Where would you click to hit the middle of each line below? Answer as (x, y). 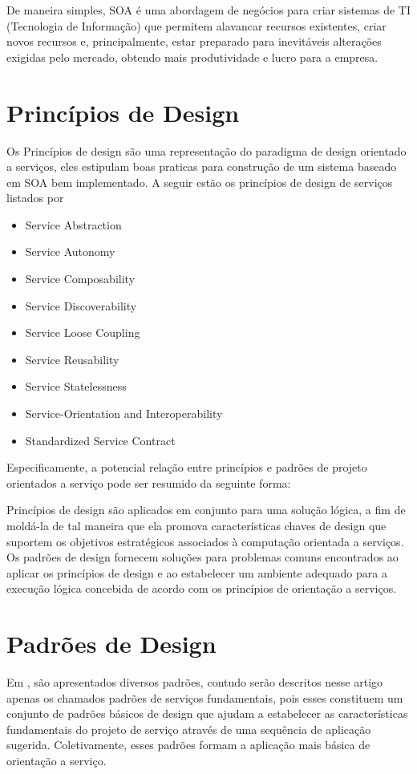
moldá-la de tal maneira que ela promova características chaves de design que (196, 525)
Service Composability (80, 279)
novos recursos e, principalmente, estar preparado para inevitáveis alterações (194, 41)
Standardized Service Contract (100, 440)
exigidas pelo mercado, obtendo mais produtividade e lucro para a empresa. (192, 57)
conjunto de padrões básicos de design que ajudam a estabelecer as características (207, 713)
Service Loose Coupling (83, 332)
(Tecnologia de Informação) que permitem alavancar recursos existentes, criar (196, 25)
